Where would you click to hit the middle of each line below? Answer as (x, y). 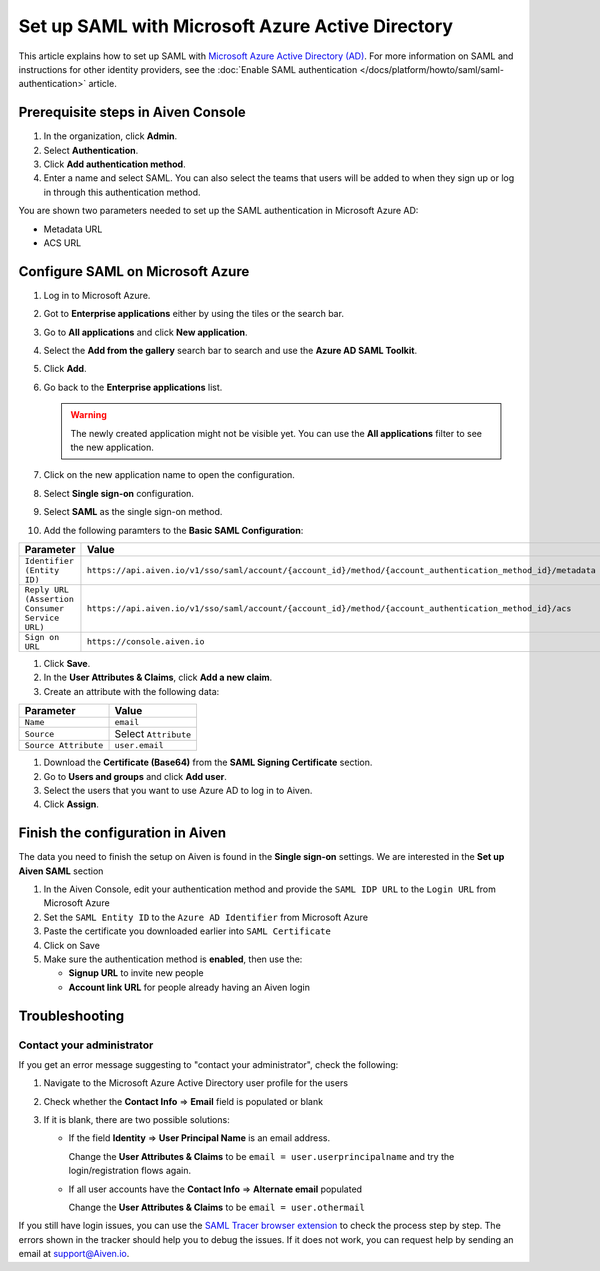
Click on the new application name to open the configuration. (169, 475)
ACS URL (62, 242)
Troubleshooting (71, 1015)
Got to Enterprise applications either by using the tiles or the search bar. (194, 314)
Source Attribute (64, 745)
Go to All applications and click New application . (146, 332)
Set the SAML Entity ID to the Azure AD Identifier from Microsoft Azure (206, 917)
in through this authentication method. (122, 192)
